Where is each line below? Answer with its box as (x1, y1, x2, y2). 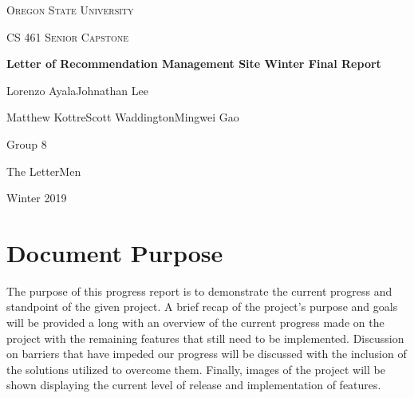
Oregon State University (6, 2, 134, 18)
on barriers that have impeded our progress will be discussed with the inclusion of (6, 345, 407, 362)
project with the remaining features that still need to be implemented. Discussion (6, 329, 404, 346)
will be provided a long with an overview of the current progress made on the (6, 314, 384, 331)
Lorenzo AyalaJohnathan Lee (6, 82, 148, 98)
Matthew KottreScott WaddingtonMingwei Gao (6, 109, 239, 125)
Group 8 (6, 135, 47, 152)
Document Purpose (6, 236, 223, 269)
